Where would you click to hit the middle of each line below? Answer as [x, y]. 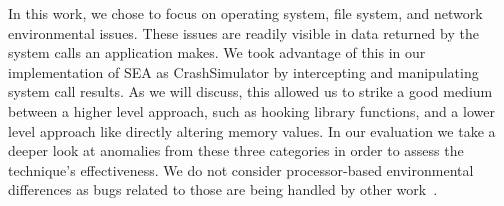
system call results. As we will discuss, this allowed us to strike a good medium [250, 91]
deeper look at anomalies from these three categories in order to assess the [236, 150]
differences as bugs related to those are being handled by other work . [223, 189]
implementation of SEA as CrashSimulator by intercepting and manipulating [243, 71]
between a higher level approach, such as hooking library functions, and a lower [251, 110]
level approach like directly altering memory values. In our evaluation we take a [252, 130]
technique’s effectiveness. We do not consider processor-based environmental [241, 169]
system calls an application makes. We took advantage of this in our [217, 52]
